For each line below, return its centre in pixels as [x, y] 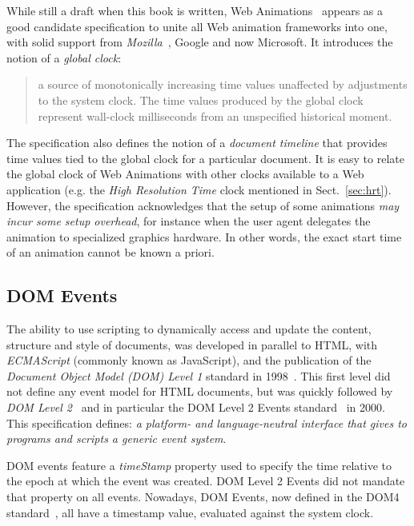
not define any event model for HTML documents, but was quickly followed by [200, 391]
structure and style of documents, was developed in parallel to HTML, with [192, 344]
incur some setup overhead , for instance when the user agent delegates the [189, 221]
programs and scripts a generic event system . [117, 438]
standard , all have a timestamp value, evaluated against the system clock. [190, 512]
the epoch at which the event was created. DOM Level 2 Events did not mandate [206, 481]
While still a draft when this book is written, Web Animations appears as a [195, 10]
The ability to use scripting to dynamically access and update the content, [189, 329]
